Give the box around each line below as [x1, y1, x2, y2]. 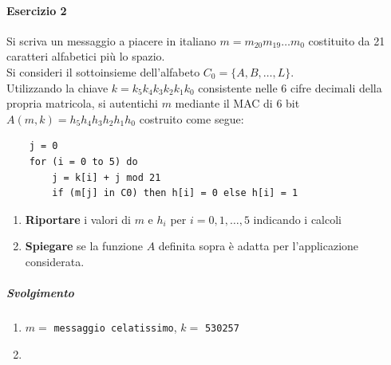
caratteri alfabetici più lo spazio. [6, 48, 165, 65]
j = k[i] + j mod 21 [52, 171, 161, 183]
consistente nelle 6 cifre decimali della [198, 79, 382, 96]
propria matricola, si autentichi [6, 95, 158, 112]
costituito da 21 [308, 32, 385, 49]
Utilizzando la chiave [6, 79, 109, 96]
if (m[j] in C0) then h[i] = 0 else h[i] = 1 [52, 187, 298, 199]
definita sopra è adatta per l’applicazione [158, 237, 359, 254]
